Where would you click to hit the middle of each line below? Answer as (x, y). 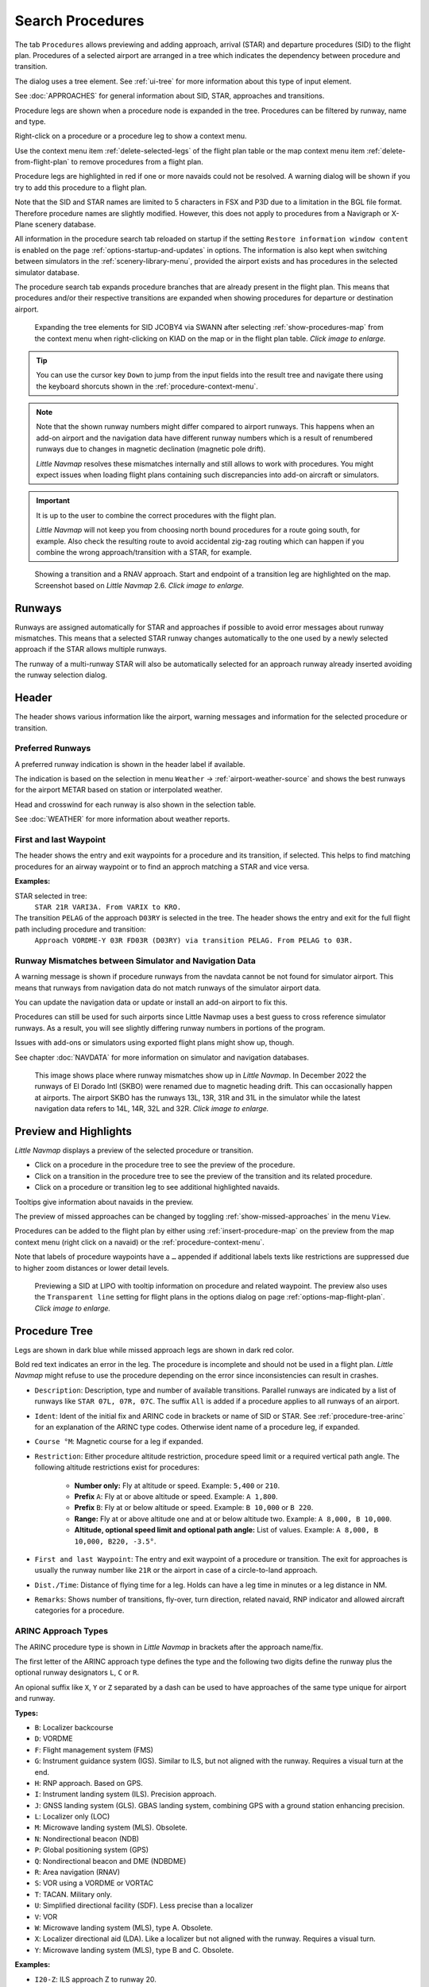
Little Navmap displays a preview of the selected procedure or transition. (134, 1150)
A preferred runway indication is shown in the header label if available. (130, 764)
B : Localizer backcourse (74, 1727)
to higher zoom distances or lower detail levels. (92, 1268)
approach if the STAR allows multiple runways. (91, 649)
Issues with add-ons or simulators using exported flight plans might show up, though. (155, 1043)
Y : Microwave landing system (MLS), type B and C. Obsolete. (134, 1950)
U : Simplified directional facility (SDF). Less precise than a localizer (144, 1906)
